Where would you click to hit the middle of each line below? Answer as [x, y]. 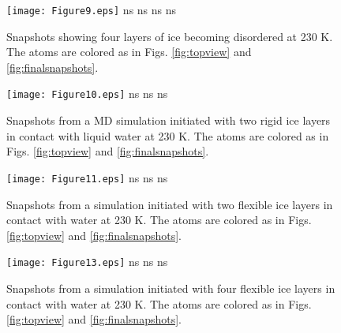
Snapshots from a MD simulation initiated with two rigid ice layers [169, 120]
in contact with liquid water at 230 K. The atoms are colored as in [168, 135]
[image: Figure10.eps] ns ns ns [87, 94]
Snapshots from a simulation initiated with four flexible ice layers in [171, 288]
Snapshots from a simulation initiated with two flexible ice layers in [170, 204]
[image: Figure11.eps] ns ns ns [87, 177]
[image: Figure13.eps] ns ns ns [87, 262]
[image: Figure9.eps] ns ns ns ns [92, 9]
